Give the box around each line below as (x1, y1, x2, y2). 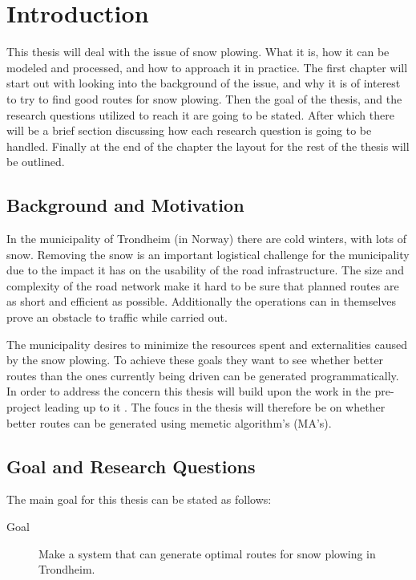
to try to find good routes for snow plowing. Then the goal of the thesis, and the (6, 90, 402, 107)
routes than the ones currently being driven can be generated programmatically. (6, 367, 399, 383)
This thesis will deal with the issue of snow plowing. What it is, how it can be (6, 43, 390, 60)
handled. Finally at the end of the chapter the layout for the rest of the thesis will (6, 137, 410, 154)
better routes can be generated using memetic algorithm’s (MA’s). (6, 414, 332, 431)
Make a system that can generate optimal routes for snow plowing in (38, 545, 376, 562)
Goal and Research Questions (6, 453, 256, 478)
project (6, 399, 41, 416)
